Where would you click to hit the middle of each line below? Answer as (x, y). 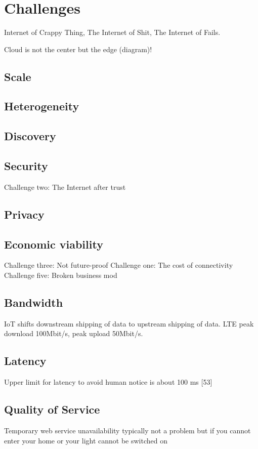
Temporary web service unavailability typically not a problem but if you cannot (127, 431)
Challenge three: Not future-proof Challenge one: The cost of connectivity (119, 265)
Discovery (30, 136)
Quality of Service (52, 409)
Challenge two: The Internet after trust (65, 187)
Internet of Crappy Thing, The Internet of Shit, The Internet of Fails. (112, 32)
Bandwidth (34, 302)
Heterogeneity (42, 106)
